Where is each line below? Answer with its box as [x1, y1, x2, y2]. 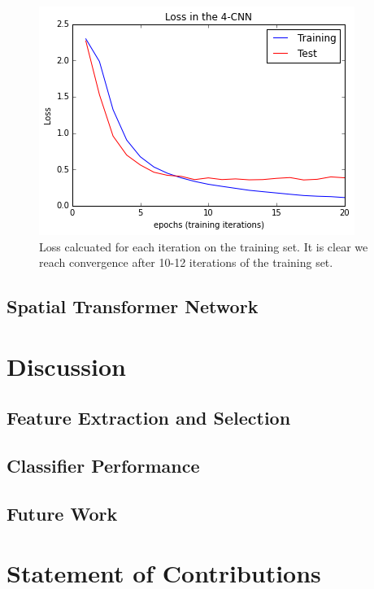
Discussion [7, 349, 126, 382]
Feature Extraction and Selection [7, 405, 291, 430]
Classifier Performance [7, 453, 200, 478]
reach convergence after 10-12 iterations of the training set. [39, 254, 333, 271]
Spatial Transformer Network [7, 294, 259, 319]
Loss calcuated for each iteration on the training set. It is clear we [39, 238, 368, 255]
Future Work [7, 500, 118, 526]
